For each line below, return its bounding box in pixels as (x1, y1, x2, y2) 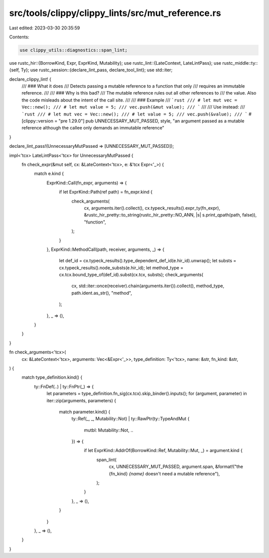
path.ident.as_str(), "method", (71, 290, 132, 296)
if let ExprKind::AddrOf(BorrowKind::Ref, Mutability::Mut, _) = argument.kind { (84, 447, 243, 453)
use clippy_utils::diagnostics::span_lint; (19, 47, 128, 53)
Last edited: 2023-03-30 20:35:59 (9, 25, 80, 31)
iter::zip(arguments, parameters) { (46, 397, 117, 403)
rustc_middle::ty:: (222, 60, 258, 66)
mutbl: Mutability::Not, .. (84, 427, 134, 433)
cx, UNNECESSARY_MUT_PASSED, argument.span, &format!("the (109, 463, 244, 470)
